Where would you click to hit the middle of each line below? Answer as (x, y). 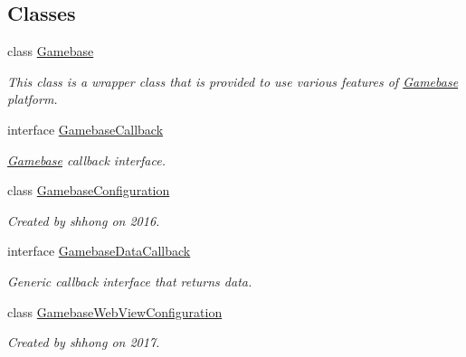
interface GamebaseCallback (86, 129)
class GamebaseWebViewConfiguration (115, 311)
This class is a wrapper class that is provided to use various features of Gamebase (233, 81)
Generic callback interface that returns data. (130, 281)
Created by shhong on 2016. (84, 220)
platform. (33, 99)
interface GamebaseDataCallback (99, 251)
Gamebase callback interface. (86, 160)
